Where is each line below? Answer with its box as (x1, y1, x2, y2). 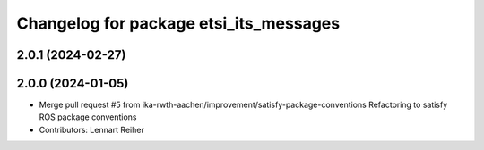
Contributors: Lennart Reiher (39, 124, 145, 135)
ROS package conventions (39, 112, 137, 122)
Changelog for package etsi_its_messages (16, 13, 341, 33)
